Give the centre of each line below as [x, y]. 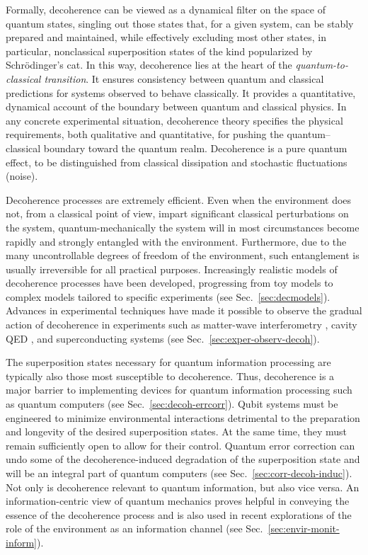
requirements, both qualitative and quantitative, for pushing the [145, 134]
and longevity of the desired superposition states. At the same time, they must [177, 431]
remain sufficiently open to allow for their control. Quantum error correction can [180, 445]
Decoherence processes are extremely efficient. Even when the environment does [179, 199]
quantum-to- [322, 65]
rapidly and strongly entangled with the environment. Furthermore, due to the [176, 241]
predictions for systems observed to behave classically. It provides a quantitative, [181, 92]
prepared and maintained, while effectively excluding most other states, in [166, 37]
